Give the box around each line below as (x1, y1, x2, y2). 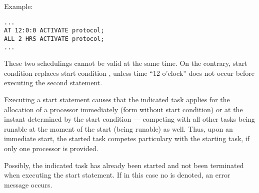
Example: (4, 1, 33, 11)
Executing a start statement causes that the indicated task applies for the (4, 94, 230, 104)
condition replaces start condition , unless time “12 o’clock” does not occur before (4, 67, 255, 78)
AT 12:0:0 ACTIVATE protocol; (4, 27, 104, 34)
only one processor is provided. (4, 143, 98, 153)
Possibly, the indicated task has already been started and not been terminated (4, 160, 244, 170)
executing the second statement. (4, 77, 102, 88)
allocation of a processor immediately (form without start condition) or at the (4, 104, 243, 114)
